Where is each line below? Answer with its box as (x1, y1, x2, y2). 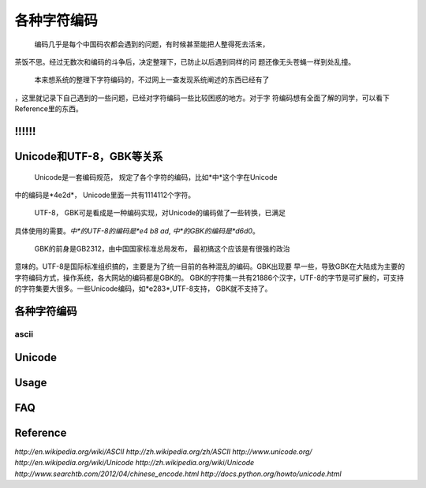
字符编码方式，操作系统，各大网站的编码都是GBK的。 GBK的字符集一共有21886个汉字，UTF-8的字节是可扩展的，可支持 (14, 273, 405, 282)
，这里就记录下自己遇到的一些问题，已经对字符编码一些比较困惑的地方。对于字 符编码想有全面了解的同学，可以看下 (14, 93, 390, 102)
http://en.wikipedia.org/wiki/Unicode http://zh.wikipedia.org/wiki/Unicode (14, 458, 255, 468)
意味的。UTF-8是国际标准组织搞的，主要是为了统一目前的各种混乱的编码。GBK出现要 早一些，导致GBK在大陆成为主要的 (14, 262, 405, 271)
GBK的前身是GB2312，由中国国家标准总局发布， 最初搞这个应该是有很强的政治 (34, 244, 290, 254)
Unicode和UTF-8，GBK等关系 (14, 150, 163, 163)
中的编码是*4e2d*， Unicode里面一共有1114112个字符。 (14, 190, 196, 199)
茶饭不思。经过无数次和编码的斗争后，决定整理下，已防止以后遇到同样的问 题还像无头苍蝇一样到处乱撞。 (14, 57, 355, 66)
